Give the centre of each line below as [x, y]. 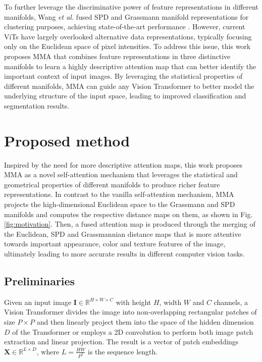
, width [170, 302]
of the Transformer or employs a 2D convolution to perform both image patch [133, 331]
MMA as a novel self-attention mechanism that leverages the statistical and [121, 174]
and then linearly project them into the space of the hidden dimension [145, 321]
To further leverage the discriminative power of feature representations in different [131, 7]
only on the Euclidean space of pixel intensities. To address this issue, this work [127, 46]
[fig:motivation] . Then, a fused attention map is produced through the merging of [130, 224]
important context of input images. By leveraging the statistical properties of [123, 76]
